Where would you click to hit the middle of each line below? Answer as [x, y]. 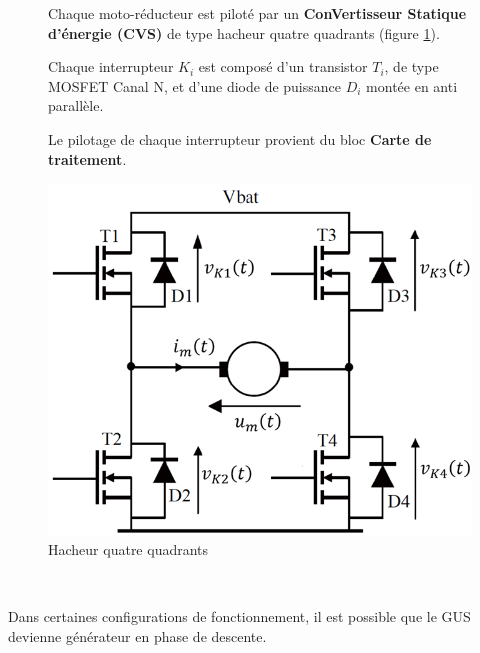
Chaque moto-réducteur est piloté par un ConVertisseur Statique [257, 13]
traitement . [87, 158]
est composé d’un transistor [283, 66]
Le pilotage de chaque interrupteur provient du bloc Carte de [240, 138]
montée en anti [412, 85]
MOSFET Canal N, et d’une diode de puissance [195, 85]
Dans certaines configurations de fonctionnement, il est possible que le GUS [239, 616]
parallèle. [76, 105]
